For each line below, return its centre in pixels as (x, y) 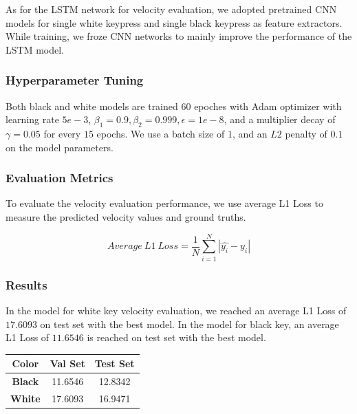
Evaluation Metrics (60, 178)
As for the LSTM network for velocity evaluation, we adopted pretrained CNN (171, 9)
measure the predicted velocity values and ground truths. (126, 216)
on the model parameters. (60, 147)
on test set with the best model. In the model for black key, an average (190, 324)
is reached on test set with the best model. (176, 337)
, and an (250, 133)
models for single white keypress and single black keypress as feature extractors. (174, 22)
